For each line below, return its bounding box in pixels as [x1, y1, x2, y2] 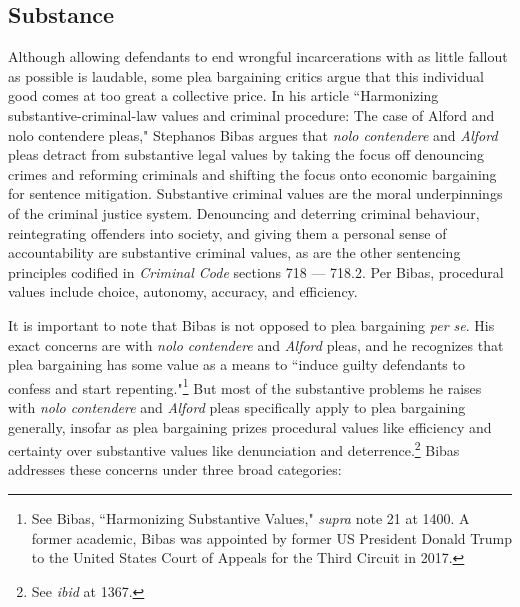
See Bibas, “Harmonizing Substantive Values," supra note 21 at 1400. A [31, 507, 470, 528]
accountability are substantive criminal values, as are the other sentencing [8, 242, 461, 263]
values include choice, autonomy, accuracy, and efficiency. [8, 281, 358, 302]
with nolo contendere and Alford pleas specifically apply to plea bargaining [8, 396, 466, 417]
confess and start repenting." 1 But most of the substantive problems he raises [8, 374, 482, 398]
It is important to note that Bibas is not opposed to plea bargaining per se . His [8, 314, 495, 335]
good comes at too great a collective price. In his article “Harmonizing [8, 85, 439, 106]
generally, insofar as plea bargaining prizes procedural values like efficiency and [8, 416, 492, 437]
